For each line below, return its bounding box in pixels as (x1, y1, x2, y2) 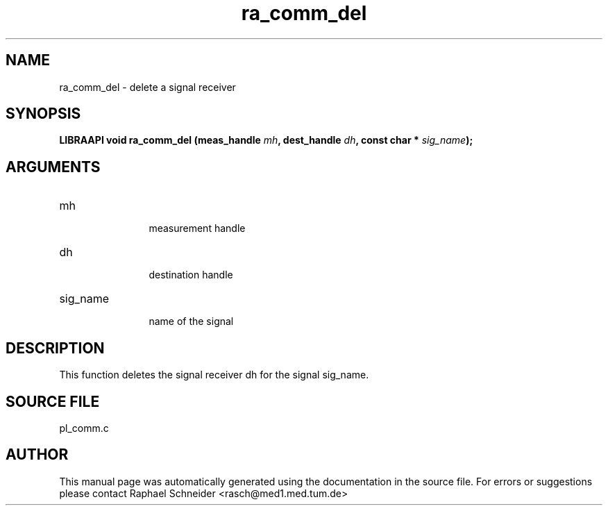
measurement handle (149, 222, 246, 235)
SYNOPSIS (6, 105, 81, 123)
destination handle (149, 269, 233, 281)
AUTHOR (6, 446, 69, 464)
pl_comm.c (59, 421, 109, 434)
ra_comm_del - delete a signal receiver (59, 81, 236, 93)
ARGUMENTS (6, 158, 101, 176)
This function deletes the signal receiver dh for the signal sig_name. (59, 369, 369, 381)
